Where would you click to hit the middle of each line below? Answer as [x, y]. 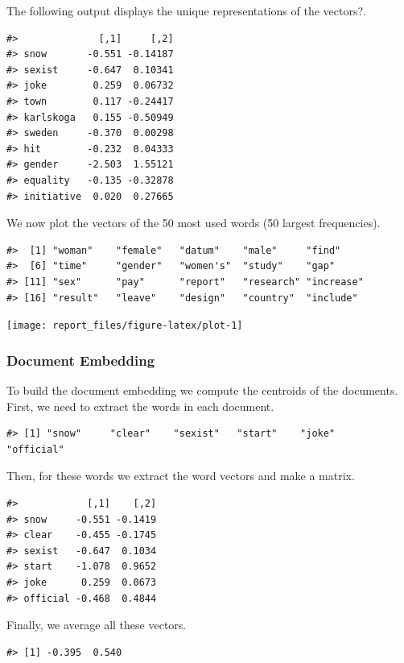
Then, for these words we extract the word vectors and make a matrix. [181, 476]
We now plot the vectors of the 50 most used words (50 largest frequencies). [194, 223]
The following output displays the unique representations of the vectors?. [186, 10]
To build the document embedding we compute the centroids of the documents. [202, 390]
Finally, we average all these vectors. [97, 625]
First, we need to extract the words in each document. [140, 406]
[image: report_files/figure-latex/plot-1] [125, 326]
